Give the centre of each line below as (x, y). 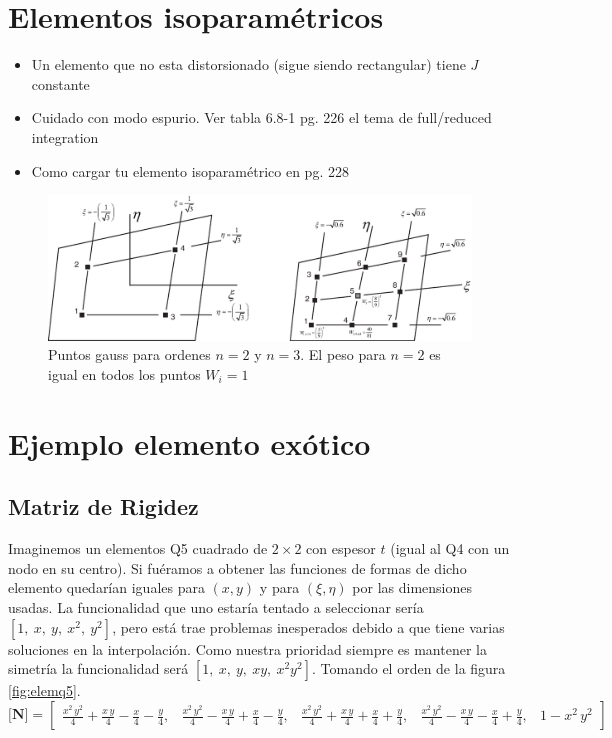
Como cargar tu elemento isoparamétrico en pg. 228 (190, 170)
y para (279, 587)
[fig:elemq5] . (44, 690)
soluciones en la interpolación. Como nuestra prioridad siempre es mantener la (247, 648)
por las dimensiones (412, 587)
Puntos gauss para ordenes (129, 354)
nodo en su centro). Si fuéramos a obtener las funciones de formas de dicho (237, 567)
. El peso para (343, 354)
